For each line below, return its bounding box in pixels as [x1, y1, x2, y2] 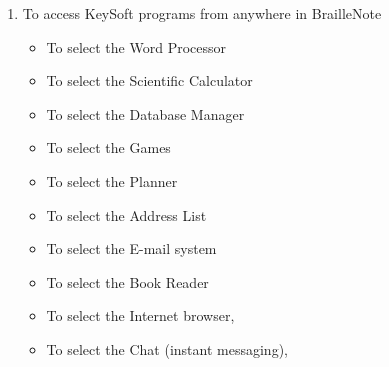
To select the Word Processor [46, 36, 227, 57]
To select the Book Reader [46, 271, 209, 292]
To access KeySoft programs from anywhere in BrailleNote [22, 3, 382, 23]
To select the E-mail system [46, 238, 217, 259]
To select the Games [46, 137, 171, 158]
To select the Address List [46, 204, 207, 225]
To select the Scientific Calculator [46, 70, 253, 91]
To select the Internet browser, [46, 305, 235, 326]
